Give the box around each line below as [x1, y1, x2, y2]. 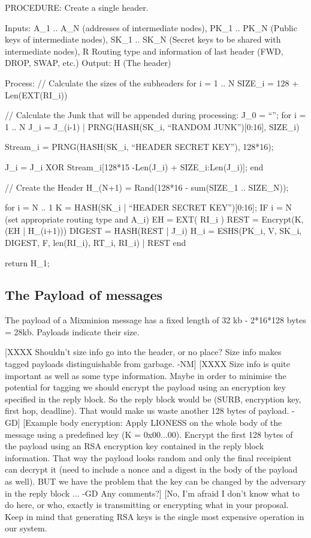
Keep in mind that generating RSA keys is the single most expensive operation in [5, 510, 304, 522]
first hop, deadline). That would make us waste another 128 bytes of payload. [5, 404, 289, 417]
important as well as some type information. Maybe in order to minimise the [5, 369, 286, 381]
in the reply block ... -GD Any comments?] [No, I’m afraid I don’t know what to [5, 486, 300, 499]
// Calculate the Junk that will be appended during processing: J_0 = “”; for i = [5, 109, 306, 121]
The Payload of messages [5, 285, 163, 304]
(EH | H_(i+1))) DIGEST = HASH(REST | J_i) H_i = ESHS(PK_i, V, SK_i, [5, 224, 302, 237]
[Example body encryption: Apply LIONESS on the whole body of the [23, 416, 282, 429]
